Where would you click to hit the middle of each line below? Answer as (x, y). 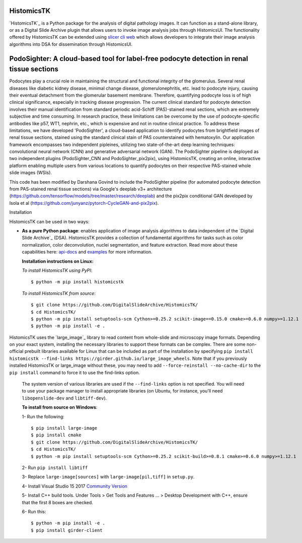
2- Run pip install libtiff (55, 468)
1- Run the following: (43, 416)
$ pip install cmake (56, 435)
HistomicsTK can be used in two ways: (49, 221)
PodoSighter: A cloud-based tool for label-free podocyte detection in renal (129, 59)
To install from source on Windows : (60, 407)
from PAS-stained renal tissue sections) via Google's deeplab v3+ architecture (91, 189)
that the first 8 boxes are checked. (57, 502)
